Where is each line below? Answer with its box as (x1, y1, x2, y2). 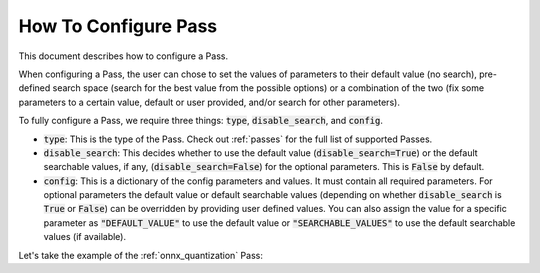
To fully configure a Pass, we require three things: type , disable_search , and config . (18, 115, 384, 127)
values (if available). (43, 231, 127, 243)
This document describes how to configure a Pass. (18, 50, 229, 62)
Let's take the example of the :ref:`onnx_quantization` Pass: (18, 249, 264, 261)
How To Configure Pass (18, 15, 218, 37)
